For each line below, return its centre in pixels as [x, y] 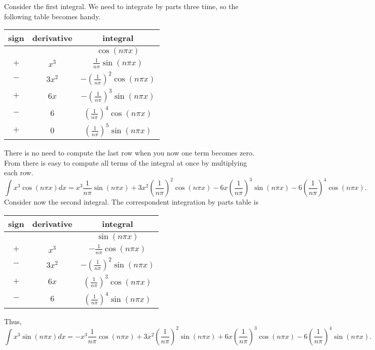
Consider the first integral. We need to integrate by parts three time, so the [121, 6]
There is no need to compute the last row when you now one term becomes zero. [129, 152]
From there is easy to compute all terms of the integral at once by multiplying [126, 162]
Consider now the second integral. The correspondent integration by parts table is [131, 202]
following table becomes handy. [52, 16]
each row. [19, 172]
